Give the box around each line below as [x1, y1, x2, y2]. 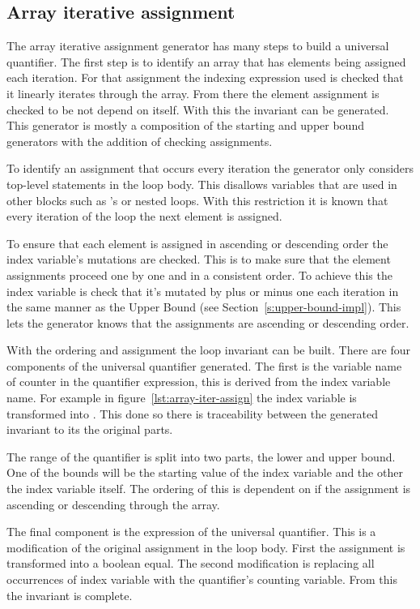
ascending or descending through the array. [6, 495, 220, 513]
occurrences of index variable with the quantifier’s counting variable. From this [6, 571, 397, 588]
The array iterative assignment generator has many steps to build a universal [6, 37, 389, 54]
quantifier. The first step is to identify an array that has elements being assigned [6, 53, 406, 70]
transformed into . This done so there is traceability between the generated [6, 405, 378, 422]
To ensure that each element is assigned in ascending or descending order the [6, 234, 388, 251]
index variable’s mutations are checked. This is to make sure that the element [6, 251, 391, 268]
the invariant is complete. [6, 586, 133, 603]
